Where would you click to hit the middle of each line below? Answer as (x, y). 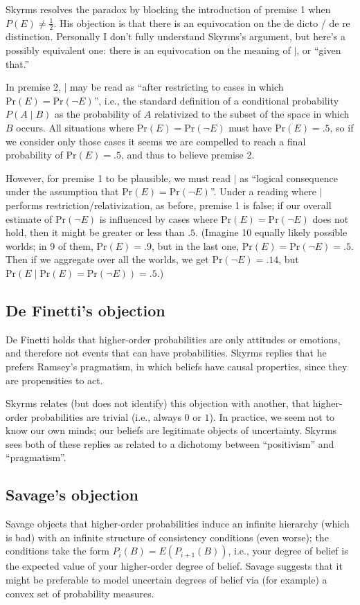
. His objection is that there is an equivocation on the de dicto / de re (202, 22)
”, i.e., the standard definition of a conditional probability (216, 100)
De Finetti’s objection (85, 310)
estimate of (29, 218)
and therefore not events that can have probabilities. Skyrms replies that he (166, 353)
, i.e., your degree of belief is (288, 551)
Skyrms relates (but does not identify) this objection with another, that (158, 403)
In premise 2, (33, 87)
